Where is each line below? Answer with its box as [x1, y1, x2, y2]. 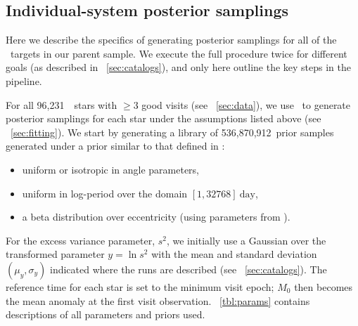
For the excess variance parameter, [6, 233, 155, 247]
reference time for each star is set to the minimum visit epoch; [6, 279, 274, 294]
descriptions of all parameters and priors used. [6, 307, 205, 322]
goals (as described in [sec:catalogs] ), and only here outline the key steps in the [6, 60, 351, 74]
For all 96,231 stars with [6, 97, 117, 112]
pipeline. [6, 73, 42, 88]
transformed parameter [6, 247, 105, 261]
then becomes [294, 279, 353, 294]
